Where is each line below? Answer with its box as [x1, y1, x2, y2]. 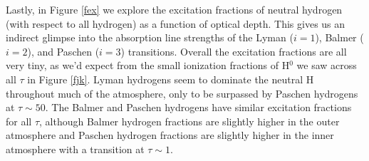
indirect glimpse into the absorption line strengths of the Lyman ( [6, 30, 293, 45]
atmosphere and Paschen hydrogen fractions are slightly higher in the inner [6, 128, 334, 142]
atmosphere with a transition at [6, 141, 145, 156]
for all [6, 113, 32, 128]
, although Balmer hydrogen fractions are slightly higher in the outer [39, 113, 340, 128]
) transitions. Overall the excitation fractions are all [120, 43, 347, 58]
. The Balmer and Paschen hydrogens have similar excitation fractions [45, 100, 352, 115]
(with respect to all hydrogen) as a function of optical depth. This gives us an [6, 16, 345, 31]
